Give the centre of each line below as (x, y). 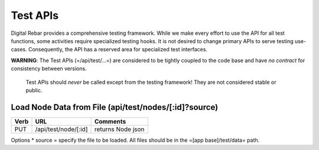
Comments (110, 121)
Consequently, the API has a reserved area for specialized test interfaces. (118, 50)
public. (34, 90)
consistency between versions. (49, 69)
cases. (19, 50)
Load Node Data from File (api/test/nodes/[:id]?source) (115, 107)
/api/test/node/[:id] (61, 129)
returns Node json (119, 129)
